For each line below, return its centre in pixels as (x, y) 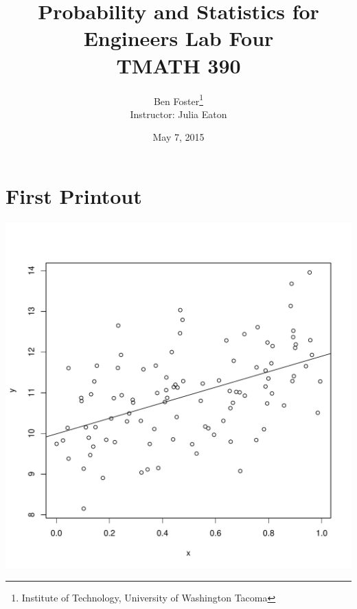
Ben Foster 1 (178, 100)
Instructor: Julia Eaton (178, 114)
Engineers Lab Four (178, 38)
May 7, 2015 (178, 137)
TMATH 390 (178, 65)
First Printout (74, 195)
